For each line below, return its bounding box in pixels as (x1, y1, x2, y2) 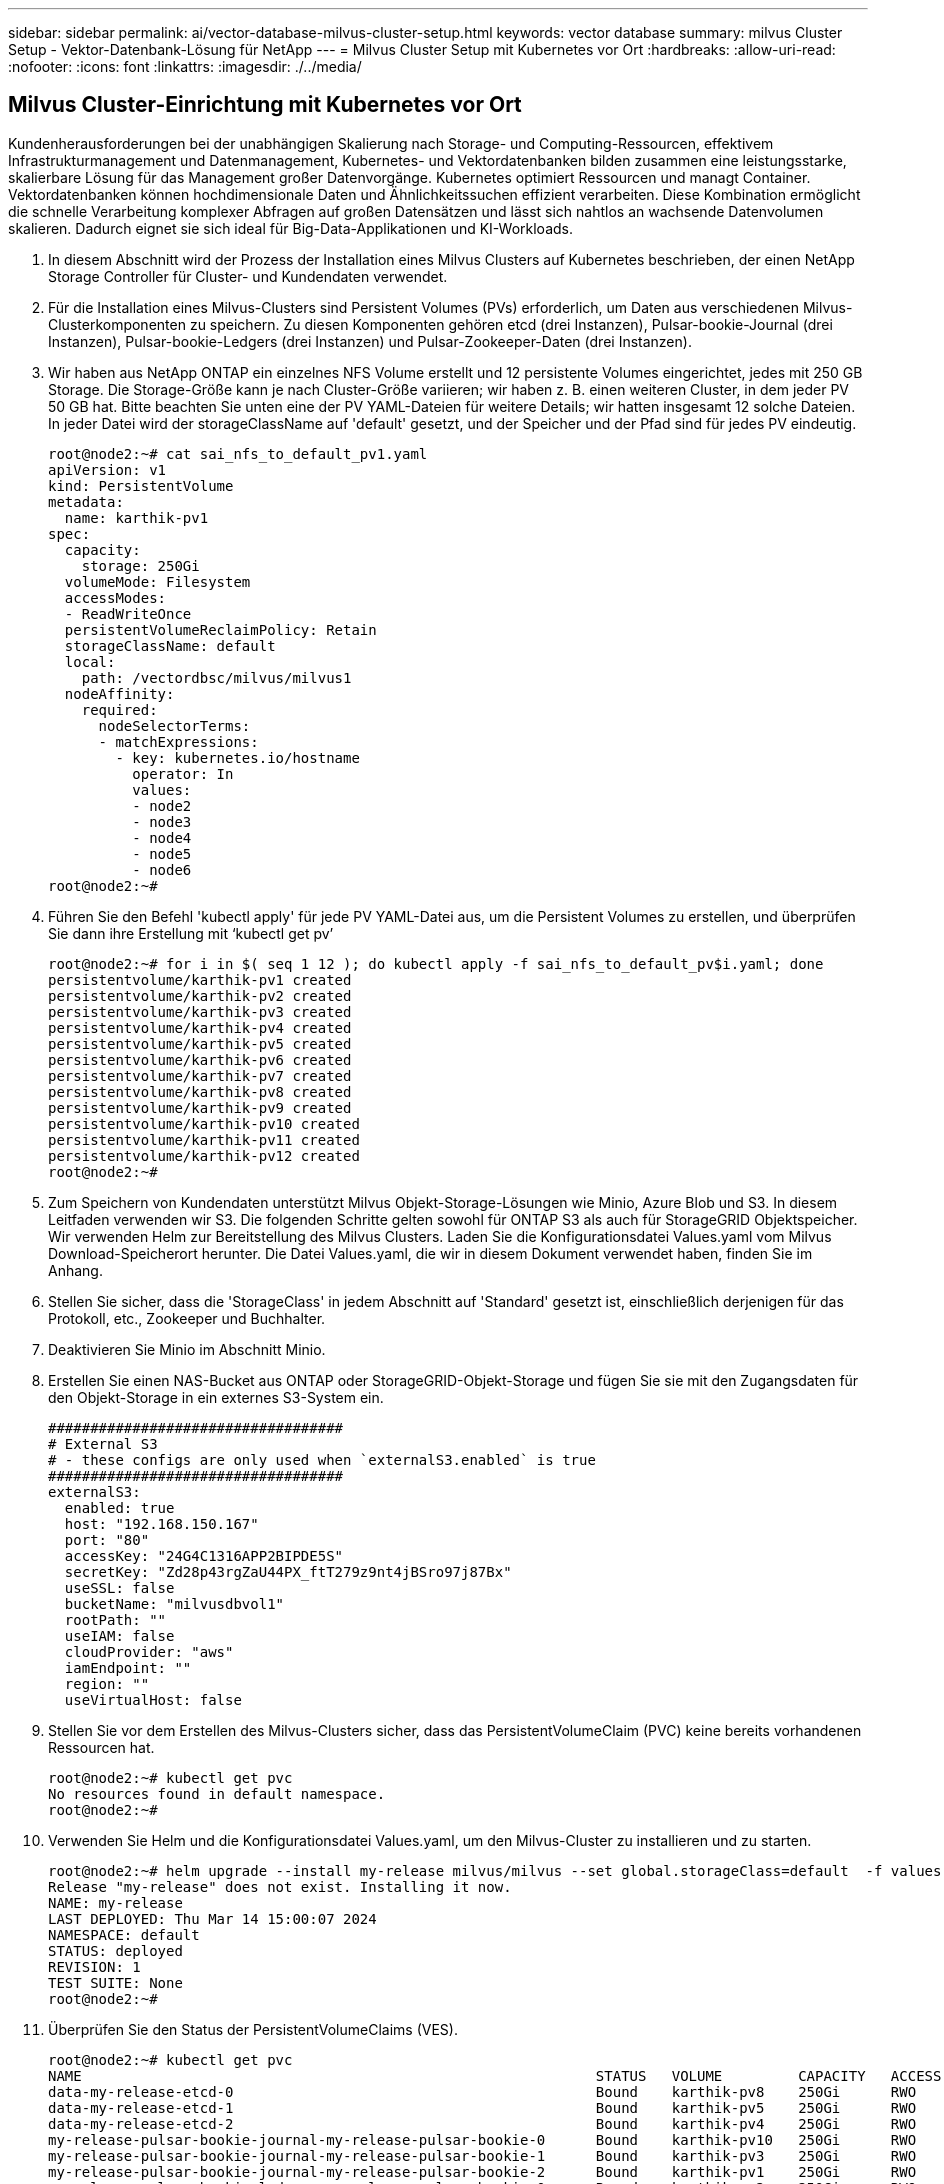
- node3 (132, 813, 192, 830)
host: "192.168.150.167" (64, 1515, 259, 1532)
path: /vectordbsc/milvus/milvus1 (81, 669, 352, 686)
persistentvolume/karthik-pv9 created (48, 1099, 352, 1116)
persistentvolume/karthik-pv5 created (48, 1035, 352, 1052)
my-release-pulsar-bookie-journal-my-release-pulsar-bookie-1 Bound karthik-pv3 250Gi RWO (48, 2147, 917, 2164)
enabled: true (64, 1499, 175, 1516)
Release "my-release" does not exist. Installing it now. (48, 1878, 512, 1895)
